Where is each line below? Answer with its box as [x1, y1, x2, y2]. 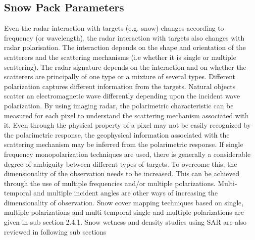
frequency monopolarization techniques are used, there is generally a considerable [4, 148, 251, 159]
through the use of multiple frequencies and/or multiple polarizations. [4, 178, 216, 188]
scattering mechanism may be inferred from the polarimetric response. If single [4, 139, 243, 149]
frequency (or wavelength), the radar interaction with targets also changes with [4, 32, 245, 43]
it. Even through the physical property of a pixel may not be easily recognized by [4, 120, 251, 130]
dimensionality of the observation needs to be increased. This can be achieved [4, 168, 240, 179]
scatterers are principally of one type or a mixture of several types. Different [4, 71, 236, 82]
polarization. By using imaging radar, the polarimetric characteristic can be [4, 100, 234, 110]
